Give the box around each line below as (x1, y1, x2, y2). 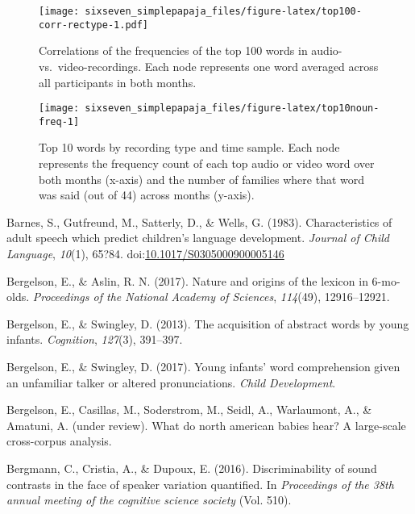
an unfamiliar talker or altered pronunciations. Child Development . (6, 374, 336, 391)
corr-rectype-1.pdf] (39, 19, 149, 31)
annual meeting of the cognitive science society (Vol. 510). (6, 491, 292, 508)
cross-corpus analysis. (6, 433, 112, 449)
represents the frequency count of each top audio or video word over (39, 155, 375, 171)
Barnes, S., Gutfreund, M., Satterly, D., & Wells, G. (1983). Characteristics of (6, 213, 392, 230)
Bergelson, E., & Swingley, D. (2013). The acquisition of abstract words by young (6, 315, 409, 332)
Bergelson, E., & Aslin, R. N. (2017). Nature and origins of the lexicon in (6, 272, 368, 289)
